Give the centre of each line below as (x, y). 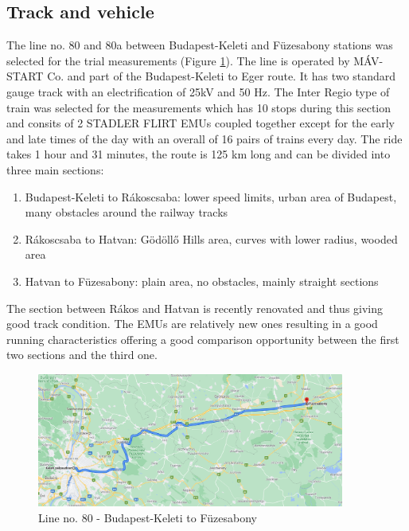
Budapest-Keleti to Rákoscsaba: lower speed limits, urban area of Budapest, (211, 196)
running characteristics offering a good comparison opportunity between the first (203, 339)
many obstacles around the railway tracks (127, 212)
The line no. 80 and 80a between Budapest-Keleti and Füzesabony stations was (200, 45)
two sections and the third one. (82, 355)
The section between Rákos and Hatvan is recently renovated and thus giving (195, 308)
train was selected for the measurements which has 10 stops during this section (199, 107)
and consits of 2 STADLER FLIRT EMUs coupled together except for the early (201, 123)
